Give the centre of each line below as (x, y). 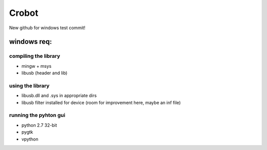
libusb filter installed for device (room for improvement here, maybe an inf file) (101, 102)
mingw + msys (37, 66)
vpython (30, 139)
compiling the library (35, 56)
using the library (29, 86)
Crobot (24, 13)
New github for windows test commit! (47, 28)
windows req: (30, 42)
